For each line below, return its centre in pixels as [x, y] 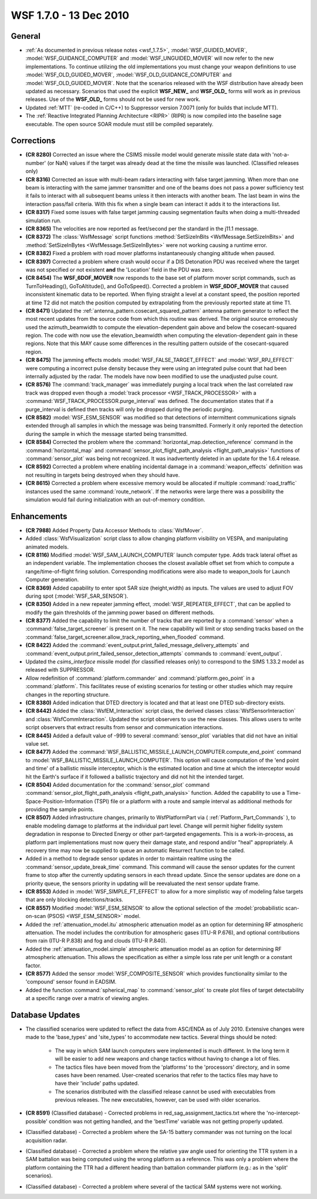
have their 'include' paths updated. [97, 1083]
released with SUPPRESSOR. [60, 670]
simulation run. [43, 221]
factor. [33, 966]
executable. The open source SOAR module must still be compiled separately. [119, 124]
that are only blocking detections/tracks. [74, 900]
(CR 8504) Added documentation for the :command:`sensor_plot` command [117, 785]
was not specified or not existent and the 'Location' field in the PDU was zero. [120, 269]
